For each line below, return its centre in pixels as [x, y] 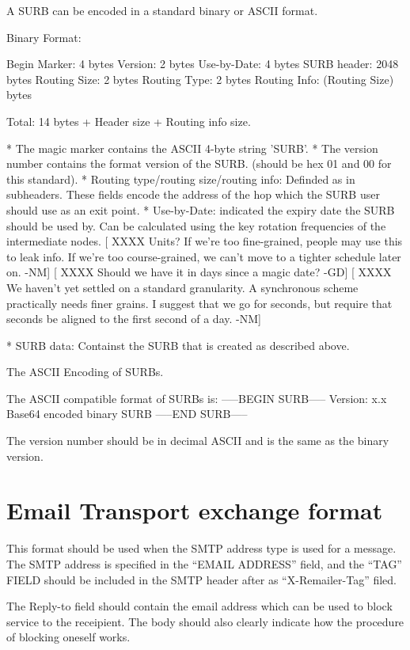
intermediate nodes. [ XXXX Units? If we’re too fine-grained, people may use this [205, 241]
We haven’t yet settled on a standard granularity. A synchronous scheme [182, 287]
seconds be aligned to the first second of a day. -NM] [134, 319]
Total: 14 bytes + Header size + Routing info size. [129, 121]
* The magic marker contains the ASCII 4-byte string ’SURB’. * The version [192, 148]
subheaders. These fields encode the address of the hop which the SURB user [193, 194]
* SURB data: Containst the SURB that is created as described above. [178, 345]
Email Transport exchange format [195, 510]
